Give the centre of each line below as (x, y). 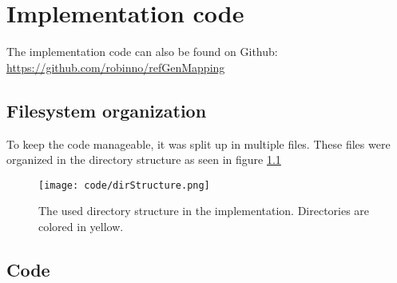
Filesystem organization (107, 110)
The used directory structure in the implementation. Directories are (204, 211)
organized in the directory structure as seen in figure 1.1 (144, 159)
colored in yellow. (81, 226)
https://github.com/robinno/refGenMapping (116, 67)
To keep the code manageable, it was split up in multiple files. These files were (198, 143)
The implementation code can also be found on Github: (142, 52)
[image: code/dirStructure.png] (124, 185)
